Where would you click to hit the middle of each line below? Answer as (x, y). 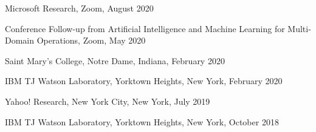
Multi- (299, 28)
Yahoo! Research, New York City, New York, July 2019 (108, 101)
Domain (20, 40)
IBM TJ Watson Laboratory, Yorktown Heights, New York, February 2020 (144, 81)
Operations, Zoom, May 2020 (91, 40)
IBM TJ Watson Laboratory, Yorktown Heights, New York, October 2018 (142, 121)
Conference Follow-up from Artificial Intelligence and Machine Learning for (145, 28)
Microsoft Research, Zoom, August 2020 (79, 8)
